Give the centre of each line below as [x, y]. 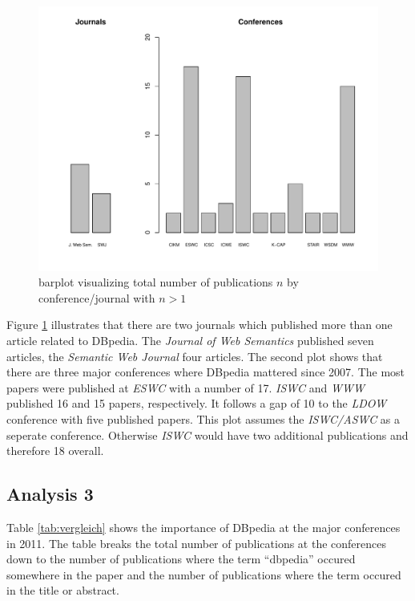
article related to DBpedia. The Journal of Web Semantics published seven [190, 340]
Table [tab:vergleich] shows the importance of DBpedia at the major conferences [203, 527]
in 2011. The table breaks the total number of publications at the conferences [197, 543]
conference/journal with [97, 297]
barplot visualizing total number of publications [156, 282]
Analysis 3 [50, 494]
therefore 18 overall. [55, 451]
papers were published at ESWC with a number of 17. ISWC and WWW [185, 387]
